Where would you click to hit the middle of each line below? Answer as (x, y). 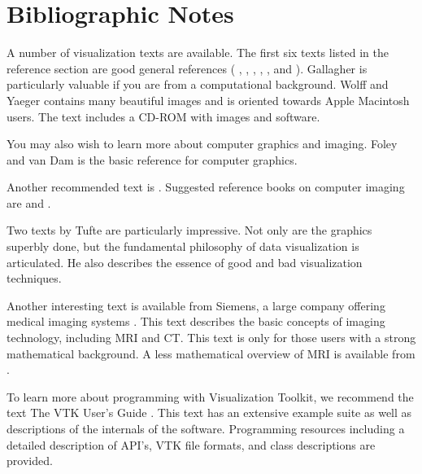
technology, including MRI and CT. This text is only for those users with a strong (211, 338)
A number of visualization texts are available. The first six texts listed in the (198, 53)
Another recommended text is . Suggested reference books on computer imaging (206, 187)
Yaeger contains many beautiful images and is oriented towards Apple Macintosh (208, 100)
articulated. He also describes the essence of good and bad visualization (185, 262)
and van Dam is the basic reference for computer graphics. (152, 159)
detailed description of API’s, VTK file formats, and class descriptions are (191, 444)
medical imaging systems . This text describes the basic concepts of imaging (196, 321)
